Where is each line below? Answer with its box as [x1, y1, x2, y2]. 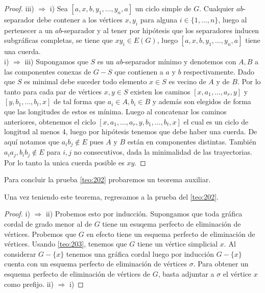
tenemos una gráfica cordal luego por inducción [66, 248, 214, 259]
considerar [4, 248, 36, 259]
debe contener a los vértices [36, 14, 123, 25]
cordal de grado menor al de [4, 218, 92, 229]
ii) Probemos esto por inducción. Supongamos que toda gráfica [45, 208, 243, 219]
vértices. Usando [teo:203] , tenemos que [4, 238, 127, 249]
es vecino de [168, 76, 206, 87]
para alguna [140, 14, 178, 25]
